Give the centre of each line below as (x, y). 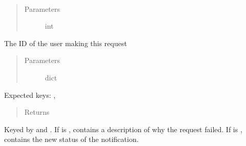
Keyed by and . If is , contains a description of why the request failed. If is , (123, 129)
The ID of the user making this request (66, 43)
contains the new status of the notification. (71, 139)
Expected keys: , (30, 95)
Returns (37, 112)
